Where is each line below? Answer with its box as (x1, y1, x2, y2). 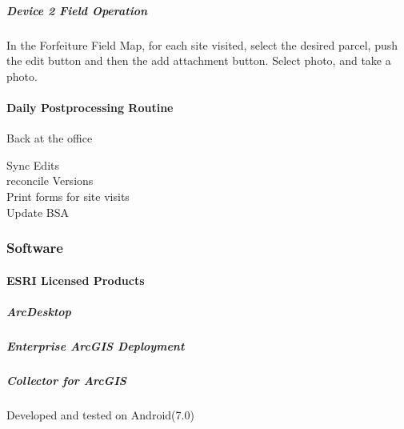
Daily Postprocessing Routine (6, 98, 174, 115)
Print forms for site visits (6, 187, 130, 204)
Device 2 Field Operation (6, 2, 148, 18)
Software (6, 238, 63, 258)
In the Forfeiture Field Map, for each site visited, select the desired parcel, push (6, 36, 398, 53)
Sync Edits (6, 156, 60, 173)
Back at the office (6, 130, 93, 146)
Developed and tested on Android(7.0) (6, 406, 194, 423)
